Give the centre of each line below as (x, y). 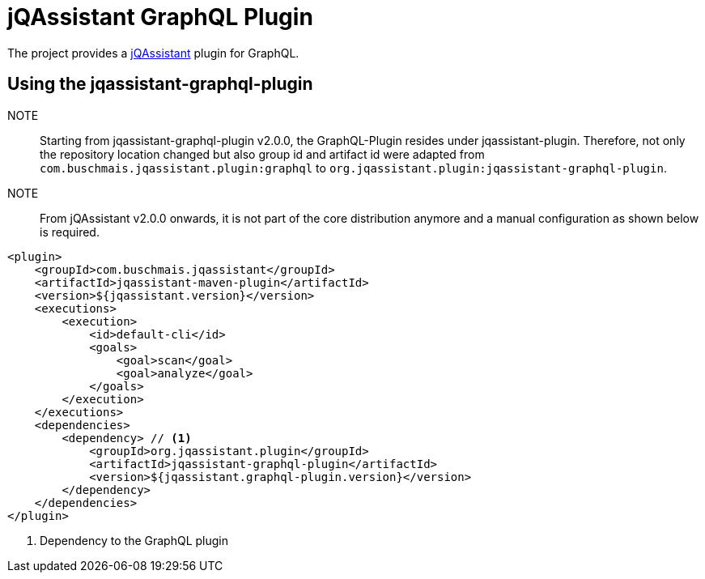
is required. (70, 232)
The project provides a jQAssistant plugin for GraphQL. (153, 53)
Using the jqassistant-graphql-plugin (160, 84)
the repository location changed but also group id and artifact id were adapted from (262, 154)
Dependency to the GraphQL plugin (134, 540)
